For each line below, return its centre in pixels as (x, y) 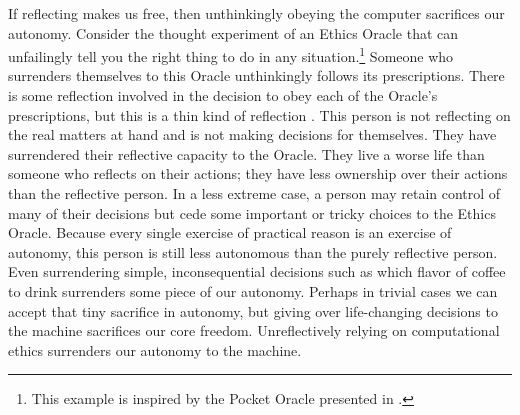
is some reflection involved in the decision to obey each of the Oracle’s (223, 95)
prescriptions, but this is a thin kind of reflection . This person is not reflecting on (259, 114)
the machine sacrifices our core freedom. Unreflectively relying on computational (254, 330)
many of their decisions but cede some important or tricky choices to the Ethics (252, 212)
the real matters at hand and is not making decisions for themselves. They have (252, 134)
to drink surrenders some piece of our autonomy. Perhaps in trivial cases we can (253, 290)
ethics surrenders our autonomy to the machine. (155, 349)
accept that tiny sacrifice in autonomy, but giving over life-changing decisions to (253, 310)
